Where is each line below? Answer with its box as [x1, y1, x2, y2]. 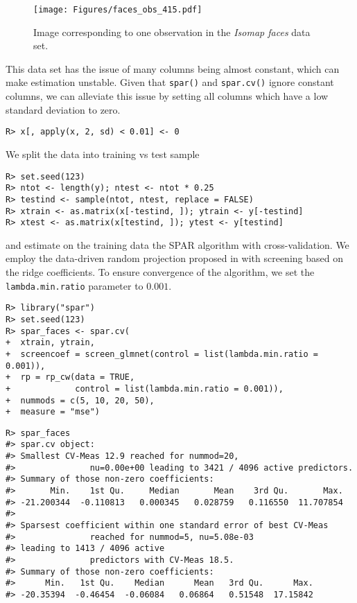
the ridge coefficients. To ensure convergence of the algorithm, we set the [6, 265, 315, 279]
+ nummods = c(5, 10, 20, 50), [6, 395, 155, 405]
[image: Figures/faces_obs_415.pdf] [33, 5, 202, 15]
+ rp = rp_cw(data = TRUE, [6, 372, 135, 383]
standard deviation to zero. [6, 102, 121, 116]
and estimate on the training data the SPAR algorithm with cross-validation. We [6, 237, 349, 252]
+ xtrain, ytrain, [6, 338, 95, 348]
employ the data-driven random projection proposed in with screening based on [6, 251, 343, 265]
